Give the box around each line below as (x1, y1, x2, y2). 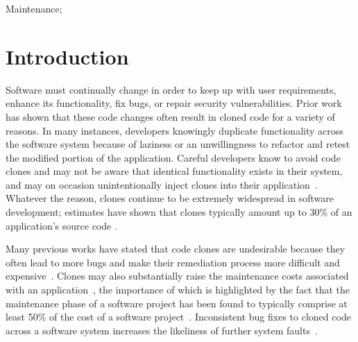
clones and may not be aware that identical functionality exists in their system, (6, 164, 343, 178)
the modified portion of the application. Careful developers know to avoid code (6, 150, 341, 164)
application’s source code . (6, 218, 117, 232)
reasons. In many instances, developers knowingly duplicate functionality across (6, 123, 343, 137)
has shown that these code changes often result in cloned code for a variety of (6, 109, 335, 123)
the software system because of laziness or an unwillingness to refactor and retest (6, 137, 350, 151)
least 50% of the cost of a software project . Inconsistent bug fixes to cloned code (6, 309, 351, 324)
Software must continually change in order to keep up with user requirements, (6, 82, 336, 96)
